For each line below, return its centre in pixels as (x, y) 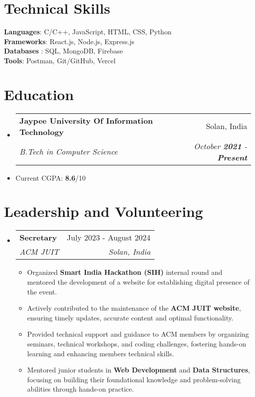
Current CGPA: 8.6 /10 (51, 177)
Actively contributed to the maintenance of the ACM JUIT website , (134, 308)
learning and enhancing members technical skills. (101, 353)
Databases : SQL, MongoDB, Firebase (64, 51)
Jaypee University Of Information (86, 120)
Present (232, 157)
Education (39, 94)
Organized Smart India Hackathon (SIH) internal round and (125, 272)
